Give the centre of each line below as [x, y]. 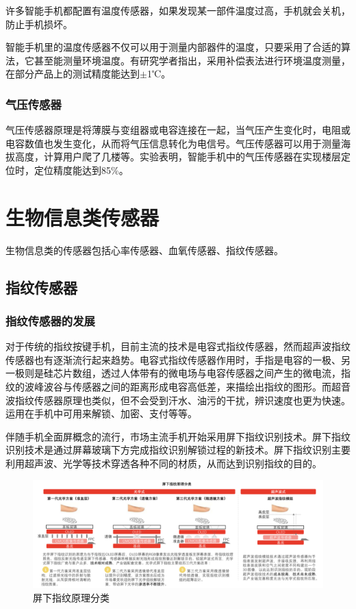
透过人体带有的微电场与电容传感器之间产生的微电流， [221, 373]
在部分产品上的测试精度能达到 [73, 74]
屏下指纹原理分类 [71, 597]
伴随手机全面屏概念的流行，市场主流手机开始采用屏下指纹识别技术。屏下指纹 [178, 436]
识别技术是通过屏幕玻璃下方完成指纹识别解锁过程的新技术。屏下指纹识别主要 [178, 450]
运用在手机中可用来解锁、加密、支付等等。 [101, 413]
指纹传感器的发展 [50, 320]
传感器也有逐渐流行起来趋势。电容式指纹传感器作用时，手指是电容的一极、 [173, 359]
